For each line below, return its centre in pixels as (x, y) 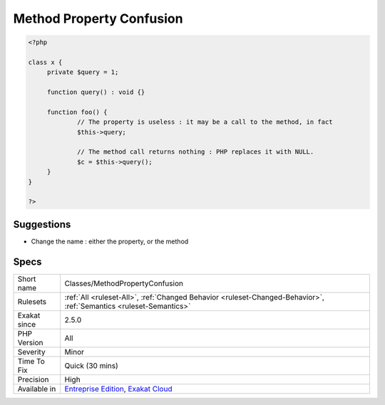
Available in (37, 389)
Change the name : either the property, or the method (110, 241)
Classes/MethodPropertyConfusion (124, 283)
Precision (33, 379)
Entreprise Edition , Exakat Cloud (118, 389)
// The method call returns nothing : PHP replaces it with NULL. (196, 152)
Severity (31, 352)
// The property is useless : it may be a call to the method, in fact (205, 122)
